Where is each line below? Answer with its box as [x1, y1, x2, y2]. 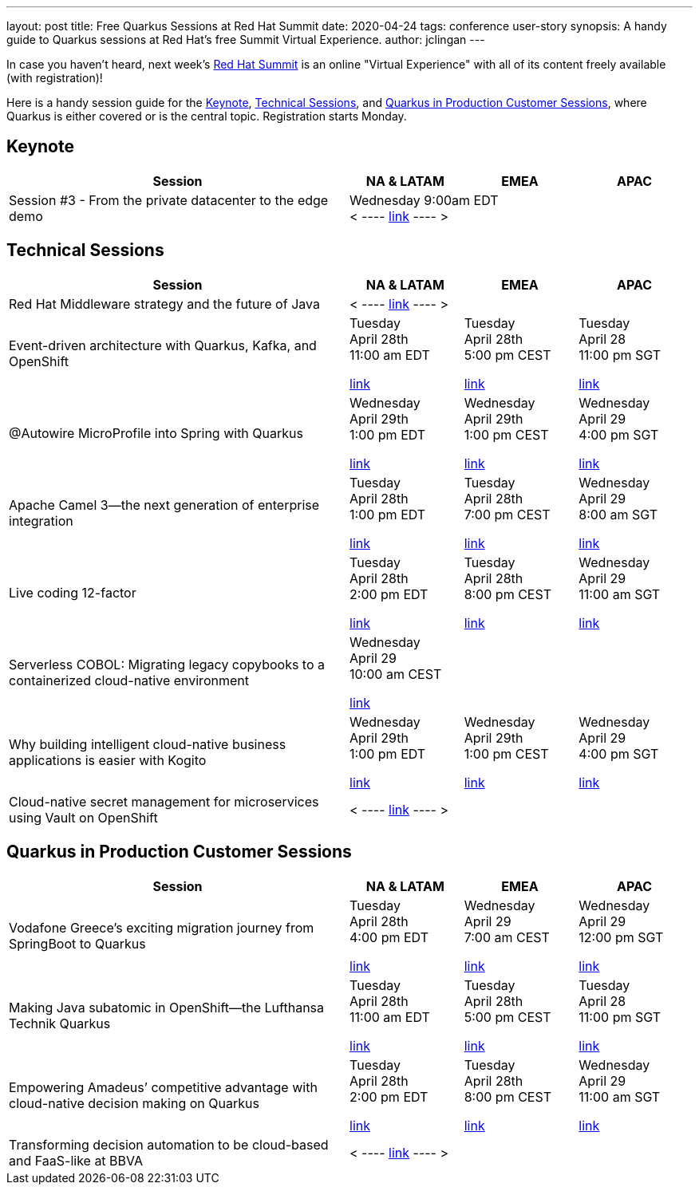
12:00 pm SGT [579, 929, 664, 945]
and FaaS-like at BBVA [9, 1152, 144, 1169]
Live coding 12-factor [9, 584, 136, 601]
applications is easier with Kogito [9, 751, 207, 768]
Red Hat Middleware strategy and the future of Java [9, 295, 320, 312]
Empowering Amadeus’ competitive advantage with [9, 1079, 318, 1095]
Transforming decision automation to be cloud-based [9, 1136, 329, 1153]
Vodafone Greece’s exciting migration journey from [9, 919, 314, 936]
